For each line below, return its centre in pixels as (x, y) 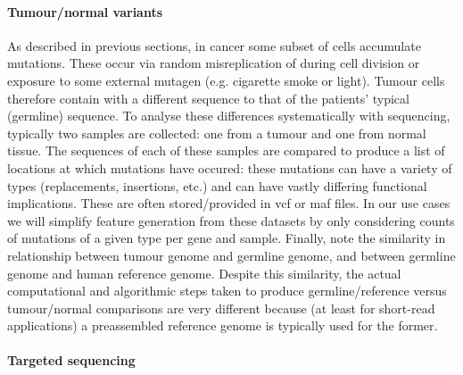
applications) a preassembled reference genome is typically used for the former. (223, 325)
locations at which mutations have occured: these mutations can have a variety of (230, 167)
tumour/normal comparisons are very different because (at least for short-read (221, 308)
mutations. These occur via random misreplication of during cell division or (214, 63)
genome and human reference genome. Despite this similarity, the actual (204, 273)
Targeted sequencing (71, 360)
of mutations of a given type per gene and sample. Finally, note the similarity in (227, 238)
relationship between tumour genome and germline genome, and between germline (231, 255)
